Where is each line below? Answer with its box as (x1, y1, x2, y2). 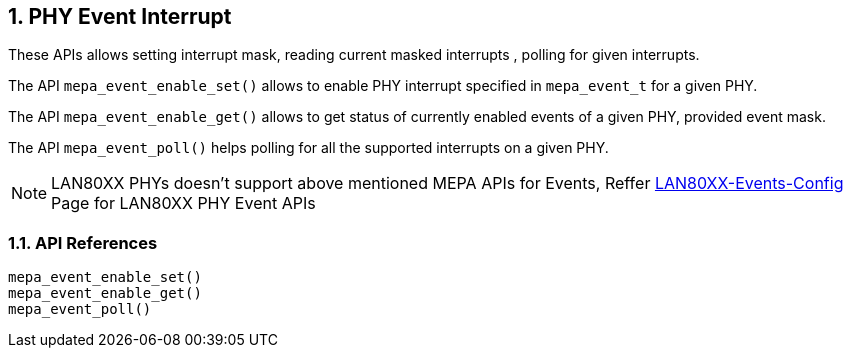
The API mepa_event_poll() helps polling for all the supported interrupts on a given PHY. (8, 139, 609, 157)
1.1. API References (8, 232, 158, 253)
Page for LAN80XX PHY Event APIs (51, 193, 316, 214)
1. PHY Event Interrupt (8, 4, 232, 29)
